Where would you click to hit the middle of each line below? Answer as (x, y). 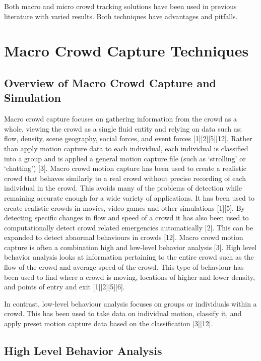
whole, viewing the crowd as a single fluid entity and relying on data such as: (123, 128)
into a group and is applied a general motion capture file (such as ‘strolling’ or (125, 158)
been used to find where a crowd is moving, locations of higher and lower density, (129, 277)
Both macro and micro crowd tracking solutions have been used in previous (120, 6)
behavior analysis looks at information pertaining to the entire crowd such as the (129, 257)
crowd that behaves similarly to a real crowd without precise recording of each (125, 178)
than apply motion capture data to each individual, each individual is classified (126, 148)
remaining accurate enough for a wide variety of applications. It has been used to (129, 197)
